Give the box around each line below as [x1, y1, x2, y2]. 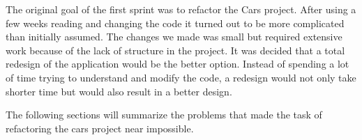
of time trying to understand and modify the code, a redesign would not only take [6, 70, 356, 84]
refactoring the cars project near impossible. [6, 120, 194, 135]
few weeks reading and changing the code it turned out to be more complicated [6, 15, 345, 30]
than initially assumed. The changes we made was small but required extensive [6, 29, 342, 44]
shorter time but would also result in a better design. [6, 84, 232, 98]
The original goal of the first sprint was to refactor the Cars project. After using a [6, 2, 356, 16]
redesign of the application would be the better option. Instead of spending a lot [6, 56, 349, 71]
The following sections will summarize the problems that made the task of [6, 107, 322, 122]
